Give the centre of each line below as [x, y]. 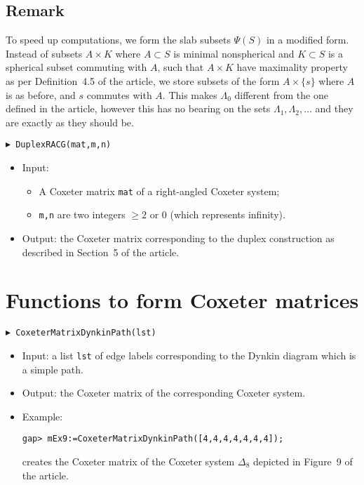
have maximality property [292, 67]
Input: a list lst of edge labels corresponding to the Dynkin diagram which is [189, 355]
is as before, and [41, 94]
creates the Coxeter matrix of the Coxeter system [128, 461]
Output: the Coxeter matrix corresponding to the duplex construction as [178, 238]
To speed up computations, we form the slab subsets [118, 40]
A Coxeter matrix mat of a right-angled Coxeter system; [159, 191]
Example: [42, 416]
